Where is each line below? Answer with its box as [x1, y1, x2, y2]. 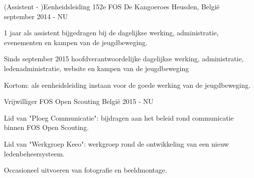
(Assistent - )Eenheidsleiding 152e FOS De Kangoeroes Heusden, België [4, 1, 220, 11]
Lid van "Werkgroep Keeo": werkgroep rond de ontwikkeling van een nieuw [4, 138, 229, 149]
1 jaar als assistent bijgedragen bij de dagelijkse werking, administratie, [4, 27, 219, 38]
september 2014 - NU [4, 11, 68, 21]
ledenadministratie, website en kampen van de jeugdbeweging [4, 63, 189, 73]
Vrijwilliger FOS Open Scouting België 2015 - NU [4, 96, 154, 106]
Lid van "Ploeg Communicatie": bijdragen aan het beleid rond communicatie [4, 112, 234, 123]
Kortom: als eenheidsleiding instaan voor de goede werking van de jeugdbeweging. [4, 79, 251, 90]
